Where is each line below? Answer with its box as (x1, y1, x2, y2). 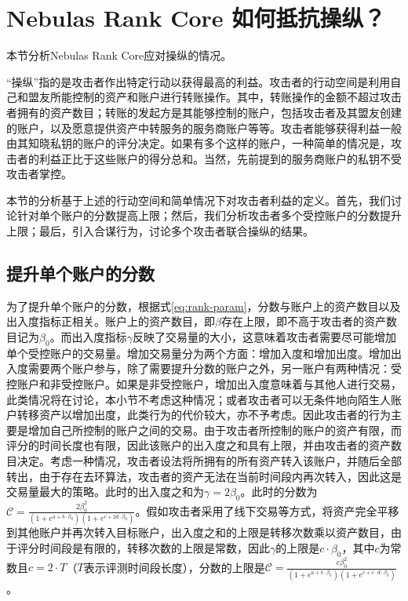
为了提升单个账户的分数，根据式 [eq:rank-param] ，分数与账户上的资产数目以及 (6, 297, 401, 314)
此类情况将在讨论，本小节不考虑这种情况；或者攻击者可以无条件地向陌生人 (6, 391, 391, 407)
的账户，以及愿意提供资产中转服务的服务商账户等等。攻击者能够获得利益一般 (6, 119, 402, 136)
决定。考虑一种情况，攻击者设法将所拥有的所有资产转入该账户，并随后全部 (16, 453, 402, 468)
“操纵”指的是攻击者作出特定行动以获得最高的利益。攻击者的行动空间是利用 (6, 73, 391, 89)
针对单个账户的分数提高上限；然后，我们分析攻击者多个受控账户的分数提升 (16, 207, 402, 224)
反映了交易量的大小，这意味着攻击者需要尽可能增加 (132, 329, 396, 345)
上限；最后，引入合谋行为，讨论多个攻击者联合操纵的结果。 (6, 223, 314, 239)
